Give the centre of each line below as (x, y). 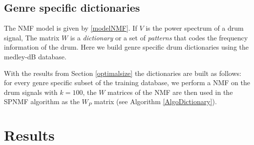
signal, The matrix (32, 37)
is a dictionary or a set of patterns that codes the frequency (159, 37)
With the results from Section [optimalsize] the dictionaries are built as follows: (123, 73)
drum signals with (31, 92)
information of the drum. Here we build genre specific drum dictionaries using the (126, 47)
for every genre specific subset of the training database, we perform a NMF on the (127, 82)
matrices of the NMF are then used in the (170, 92)
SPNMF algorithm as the (42, 101)
